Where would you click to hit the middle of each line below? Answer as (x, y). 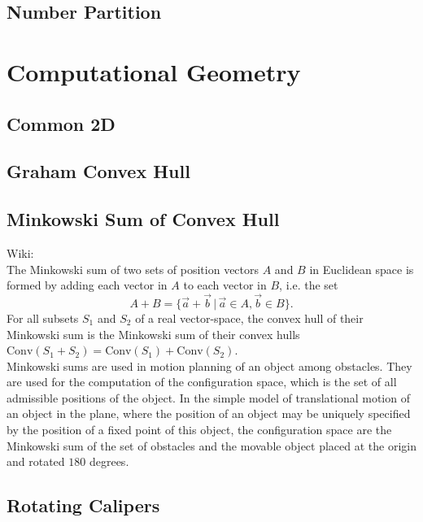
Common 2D (61, 123)
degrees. (109, 461)
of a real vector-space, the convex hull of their (249, 318)
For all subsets (43, 318)
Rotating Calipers (83, 505)
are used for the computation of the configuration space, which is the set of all (202, 382)
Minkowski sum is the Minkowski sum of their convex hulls (153, 334)
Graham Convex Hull (98, 171)
